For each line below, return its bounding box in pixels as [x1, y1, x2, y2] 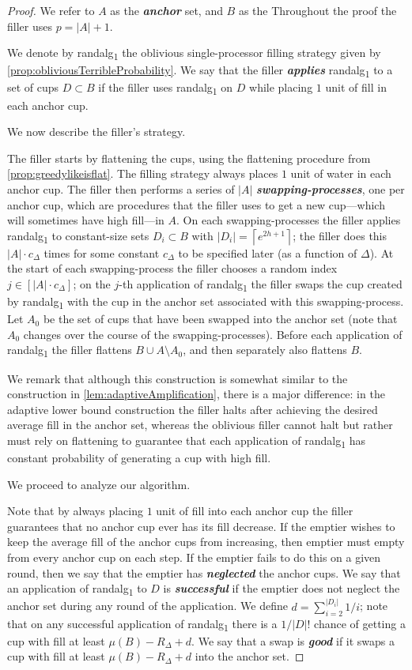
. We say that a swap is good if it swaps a [191, 632, 395, 649]
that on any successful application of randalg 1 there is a [7, 615, 278, 634]
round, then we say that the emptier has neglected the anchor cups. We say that [7, 564, 401, 581]
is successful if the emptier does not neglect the [163, 580, 400, 597]
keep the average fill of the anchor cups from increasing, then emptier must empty [7, 533, 405, 550]
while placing [249, 79, 313, 96]
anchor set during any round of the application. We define [7, 597, 288, 614]
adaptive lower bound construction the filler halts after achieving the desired [7, 401, 378, 417]
